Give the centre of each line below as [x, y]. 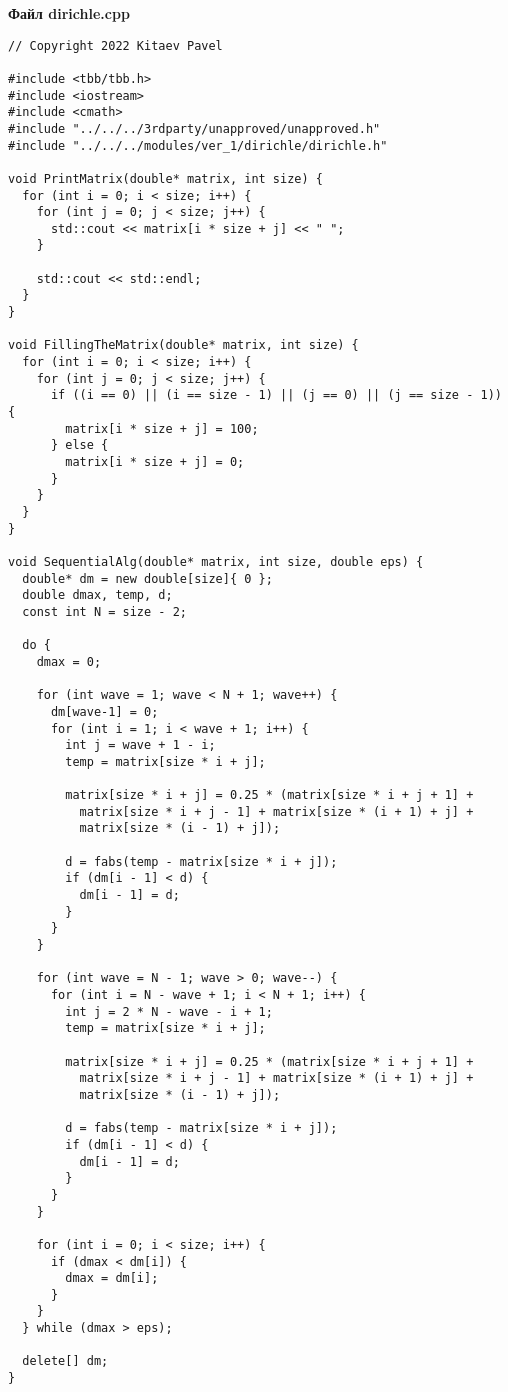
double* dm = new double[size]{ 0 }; [147, 578]
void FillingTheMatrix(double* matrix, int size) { [183, 345]
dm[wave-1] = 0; [104, 711]
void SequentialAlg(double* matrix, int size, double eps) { [216, 561]
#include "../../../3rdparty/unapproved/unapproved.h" [194, 128]
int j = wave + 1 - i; [140, 745]
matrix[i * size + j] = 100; [162, 428]
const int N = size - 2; [104, 611]
